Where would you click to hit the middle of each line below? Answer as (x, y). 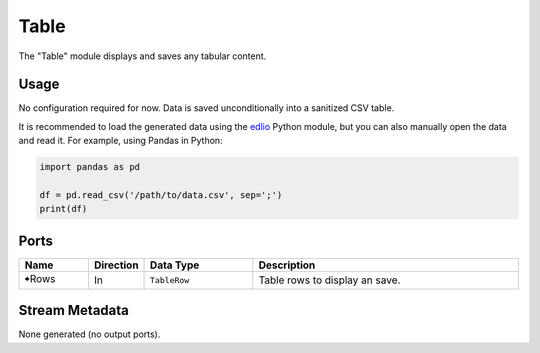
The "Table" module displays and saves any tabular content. (142, 56)
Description (287, 265)
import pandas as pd (89, 167)
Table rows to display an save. (329, 280)
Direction (116, 265)
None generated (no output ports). (89, 334)
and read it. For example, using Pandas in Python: (121, 141)
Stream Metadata (73, 310)
